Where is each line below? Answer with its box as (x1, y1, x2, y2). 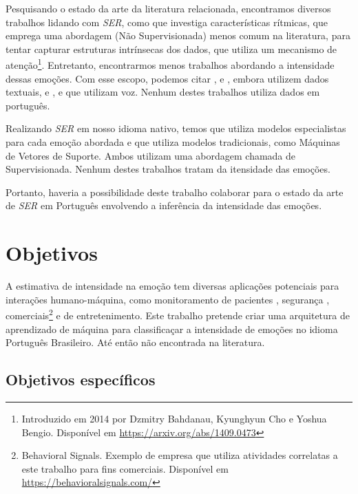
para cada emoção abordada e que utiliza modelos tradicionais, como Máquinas (6, 135, 340, 149)
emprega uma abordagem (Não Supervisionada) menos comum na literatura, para (6, 28, 350, 43)
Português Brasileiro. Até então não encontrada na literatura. (6, 335, 265, 350)
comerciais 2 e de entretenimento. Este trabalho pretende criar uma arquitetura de (6, 306, 350, 322)
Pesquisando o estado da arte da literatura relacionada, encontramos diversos (6, 1, 331, 15)
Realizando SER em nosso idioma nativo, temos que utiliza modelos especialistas (6, 121, 346, 136)
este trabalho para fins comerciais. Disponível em (21, 461, 229, 475)
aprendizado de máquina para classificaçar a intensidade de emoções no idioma (6, 321, 338, 336)
